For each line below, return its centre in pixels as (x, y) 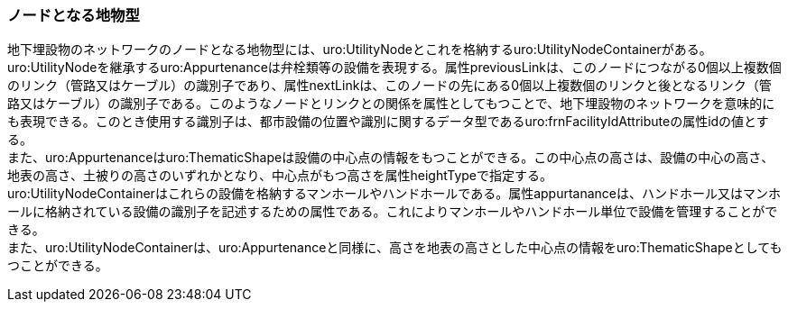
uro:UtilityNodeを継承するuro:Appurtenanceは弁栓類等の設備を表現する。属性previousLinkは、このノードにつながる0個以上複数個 (394, 68)
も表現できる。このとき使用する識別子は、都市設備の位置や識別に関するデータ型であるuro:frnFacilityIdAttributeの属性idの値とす (388, 122)
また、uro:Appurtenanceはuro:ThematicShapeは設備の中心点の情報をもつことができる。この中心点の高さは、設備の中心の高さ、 (391, 158)
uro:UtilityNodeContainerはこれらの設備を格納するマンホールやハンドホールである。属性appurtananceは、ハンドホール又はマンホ (394, 194)
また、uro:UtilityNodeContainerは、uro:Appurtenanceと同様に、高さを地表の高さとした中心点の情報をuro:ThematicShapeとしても (395, 248)
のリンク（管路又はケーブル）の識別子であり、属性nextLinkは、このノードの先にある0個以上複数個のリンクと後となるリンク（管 (389, 86)
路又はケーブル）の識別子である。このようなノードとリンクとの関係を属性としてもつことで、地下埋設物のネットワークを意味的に (391, 104)
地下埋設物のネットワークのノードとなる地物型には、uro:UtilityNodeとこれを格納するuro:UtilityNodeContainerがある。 (360, 50)
